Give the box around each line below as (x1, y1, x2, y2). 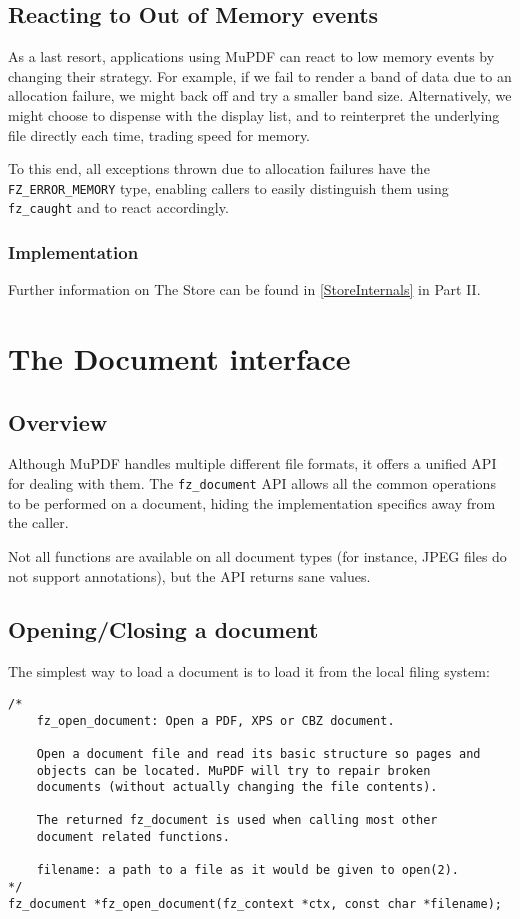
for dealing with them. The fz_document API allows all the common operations (8, 473, 496, 494)
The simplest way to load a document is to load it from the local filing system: (8, 661, 490, 682)
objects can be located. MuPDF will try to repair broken (36, 763, 431, 778)
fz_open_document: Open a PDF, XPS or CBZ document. (36, 713, 395, 728)
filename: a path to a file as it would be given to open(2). (36, 863, 460, 878)
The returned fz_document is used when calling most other (36, 813, 438, 828)
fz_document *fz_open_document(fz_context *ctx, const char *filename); (8, 896, 502, 911)
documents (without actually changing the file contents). (36, 780, 438, 795)
